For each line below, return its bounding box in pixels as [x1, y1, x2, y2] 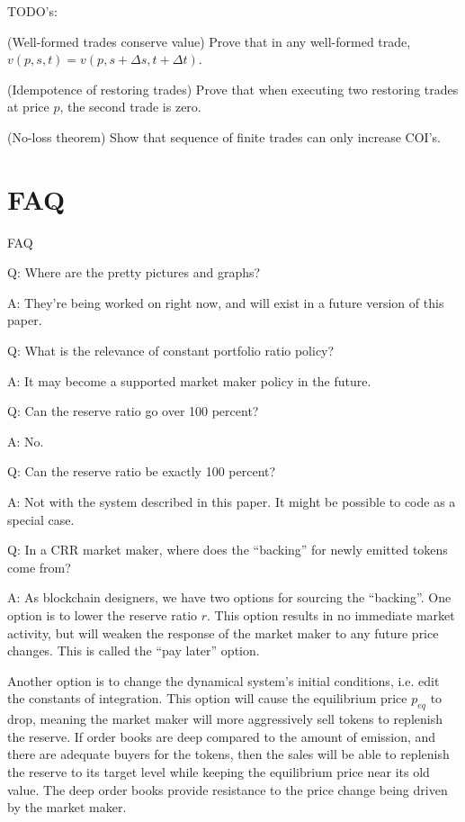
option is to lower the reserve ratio [7, 606, 198, 624]
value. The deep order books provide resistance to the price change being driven [7, 780, 448, 799]
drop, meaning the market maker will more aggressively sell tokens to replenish [7, 709, 443, 728]
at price [7, 97, 49, 116]
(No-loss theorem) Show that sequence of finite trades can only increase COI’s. [7, 127, 441, 146]
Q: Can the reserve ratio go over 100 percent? [7, 402, 259, 420]
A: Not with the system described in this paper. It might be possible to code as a [7, 492, 456, 511]
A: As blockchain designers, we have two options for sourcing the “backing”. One [7, 588, 452, 607]
